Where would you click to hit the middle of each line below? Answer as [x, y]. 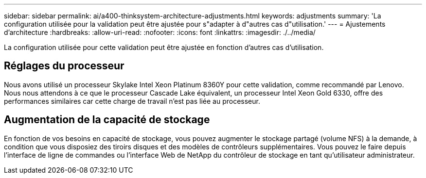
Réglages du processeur [64, 66]
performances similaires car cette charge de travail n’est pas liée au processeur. [132, 101]
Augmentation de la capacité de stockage [107, 120]
